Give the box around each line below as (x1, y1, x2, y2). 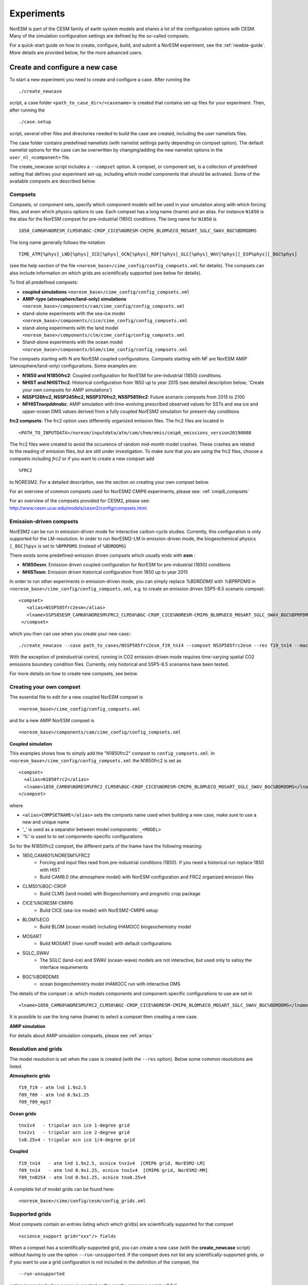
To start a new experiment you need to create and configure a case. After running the (9, 76, 190, 82)
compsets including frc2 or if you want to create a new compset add (9, 455, 155, 462)
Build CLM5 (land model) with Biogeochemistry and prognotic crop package (40, 890, 201, 896)
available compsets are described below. (9, 178, 96, 184)
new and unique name (22, 819, 69, 825)
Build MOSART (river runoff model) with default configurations (40, 941, 172, 947)
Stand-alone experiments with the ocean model (22, 339, 123, 345)
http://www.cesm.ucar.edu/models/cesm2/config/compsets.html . (9, 505, 148, 511)
